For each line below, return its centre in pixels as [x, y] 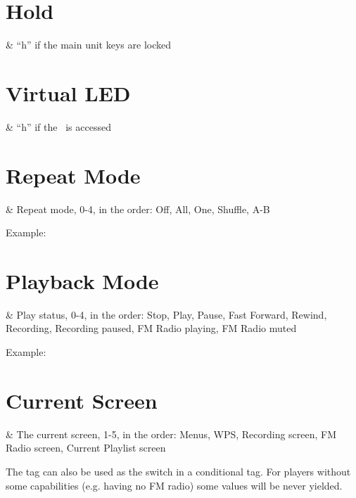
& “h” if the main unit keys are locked [88, 45]
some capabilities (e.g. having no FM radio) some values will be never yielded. [174, 485]
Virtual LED [68, 92]
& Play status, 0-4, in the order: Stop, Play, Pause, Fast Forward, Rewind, [166, 314]
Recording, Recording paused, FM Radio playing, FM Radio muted [151, 328]
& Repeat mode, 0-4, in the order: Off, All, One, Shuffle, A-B [138, 209]
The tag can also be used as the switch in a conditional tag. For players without [178, 471]
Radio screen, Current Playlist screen [86, 448]
